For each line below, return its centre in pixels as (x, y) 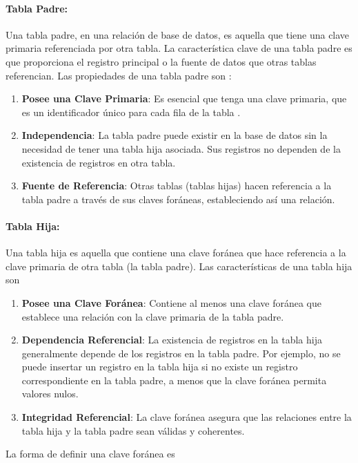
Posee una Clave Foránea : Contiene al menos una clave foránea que (172, 302)
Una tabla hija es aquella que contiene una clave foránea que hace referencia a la (176, 253)
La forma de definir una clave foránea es (90, 454)
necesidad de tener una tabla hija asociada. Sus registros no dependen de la (181, 148)
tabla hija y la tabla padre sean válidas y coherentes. (133, 430)
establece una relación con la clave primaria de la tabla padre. (153, 316)
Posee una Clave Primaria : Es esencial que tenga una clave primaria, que (184, 98)
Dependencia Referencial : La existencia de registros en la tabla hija (172, 340)
